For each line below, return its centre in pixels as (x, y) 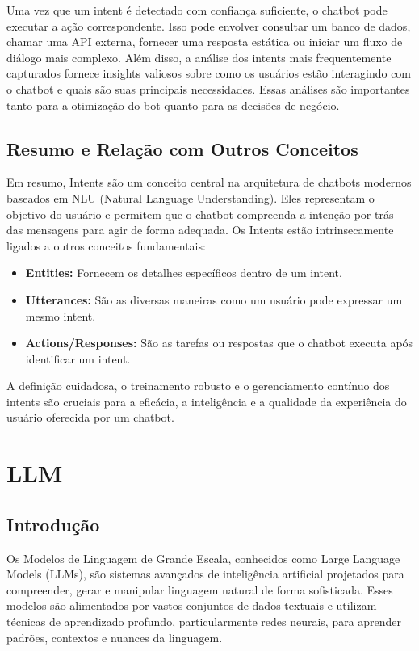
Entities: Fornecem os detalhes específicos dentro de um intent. (184, 273)
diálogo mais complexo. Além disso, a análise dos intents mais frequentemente (199, 57)
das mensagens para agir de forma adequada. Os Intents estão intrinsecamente (200, 230)
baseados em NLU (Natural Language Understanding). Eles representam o (191, 197)
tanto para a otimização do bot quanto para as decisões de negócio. (173, 105)
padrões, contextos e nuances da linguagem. (115, 637)
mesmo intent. (61, 315)
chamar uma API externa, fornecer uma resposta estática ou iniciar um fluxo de (205, 42)
